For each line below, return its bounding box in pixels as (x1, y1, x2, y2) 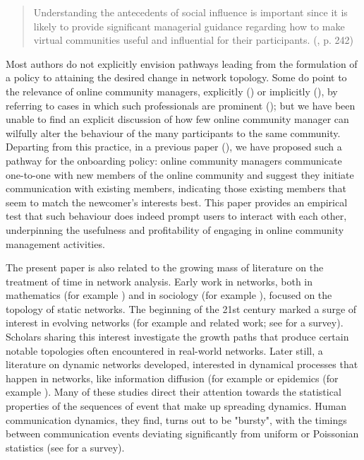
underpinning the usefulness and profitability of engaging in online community (6, 222, 344, 237)
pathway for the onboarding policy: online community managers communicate (6, 153, 342, 167)
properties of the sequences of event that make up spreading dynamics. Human (6, 399, 347, 413)
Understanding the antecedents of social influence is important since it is (33, 5, 348, 19)
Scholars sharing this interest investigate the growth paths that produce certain (6, 329, 349, 344)
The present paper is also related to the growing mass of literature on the (6, 260, 324, 275)
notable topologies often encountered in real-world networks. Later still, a (6, 343, 323, 358)
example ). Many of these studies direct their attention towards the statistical (6, 384, 341, 399)
